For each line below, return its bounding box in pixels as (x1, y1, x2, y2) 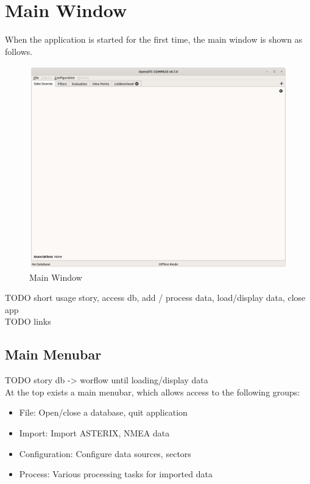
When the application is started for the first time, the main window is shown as (5, 33, 303, 46)
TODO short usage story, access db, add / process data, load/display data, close (5, 291, 306, 304)
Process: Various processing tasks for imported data (19, 468, 213, 480)
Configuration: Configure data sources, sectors (19, 447, 191, 460)
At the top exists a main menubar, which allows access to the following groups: (5, 385, 300, 398)
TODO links (5, 315, 51, 328)
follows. (5, 45, 33, 57)
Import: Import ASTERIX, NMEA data (19, 426, 170, 439)
